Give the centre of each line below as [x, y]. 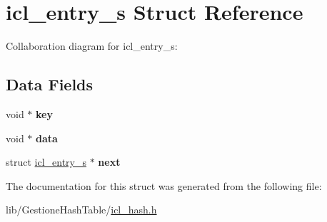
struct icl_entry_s [46, 162]
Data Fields [50, 84]
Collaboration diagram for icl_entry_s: [92, 46]
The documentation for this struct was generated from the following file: [164, 185]
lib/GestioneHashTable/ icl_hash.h [81, 210]
